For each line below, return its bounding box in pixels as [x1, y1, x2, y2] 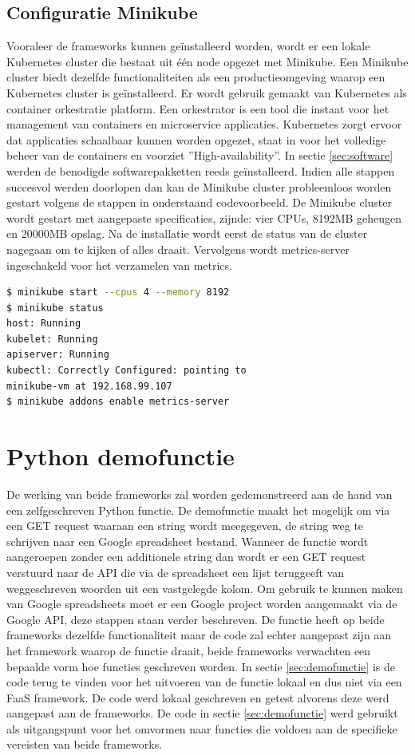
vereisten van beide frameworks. [6, 736, 163, 753]
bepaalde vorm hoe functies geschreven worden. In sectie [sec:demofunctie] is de [6, 658, 395, 674]
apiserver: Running [6, 349, 109, 361]
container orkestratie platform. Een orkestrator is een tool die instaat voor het [6, 100, 389, 117]
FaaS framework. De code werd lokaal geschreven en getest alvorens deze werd [6, 689, 389, 706]
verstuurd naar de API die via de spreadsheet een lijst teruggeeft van [6, 563, 345, 580]
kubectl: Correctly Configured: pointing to [6, 365, 247, 377]
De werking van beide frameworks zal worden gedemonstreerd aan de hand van [6, 485, 393, 502]
